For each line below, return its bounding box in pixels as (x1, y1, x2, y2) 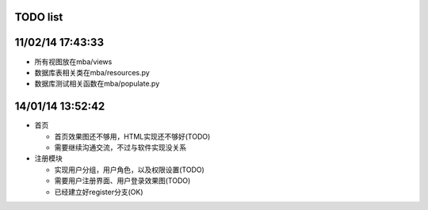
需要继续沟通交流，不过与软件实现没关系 (54, 143, 186, 152)
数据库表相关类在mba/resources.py (34, 67, 150, 77)
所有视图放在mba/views (34, 56, 113, 67)
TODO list (14, 10, 63, 24)
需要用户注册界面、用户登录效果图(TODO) (54, 176, 191, 185)
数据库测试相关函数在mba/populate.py (34, 79, 160, 89)
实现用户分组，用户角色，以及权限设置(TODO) (54, 165, 205, 174)
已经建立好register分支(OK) (54, 187, 143, 197)
